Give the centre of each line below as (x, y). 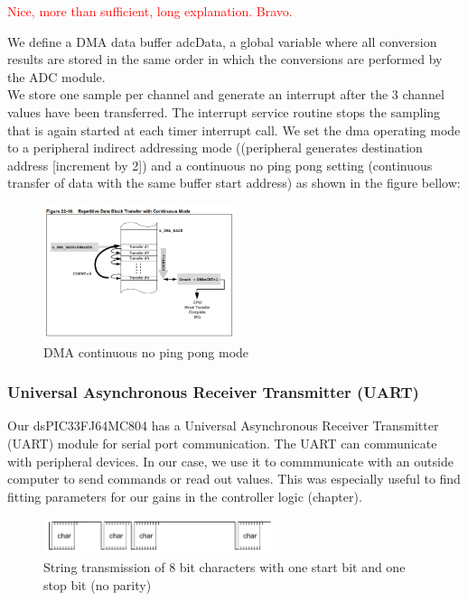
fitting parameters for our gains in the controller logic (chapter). (185, 496)
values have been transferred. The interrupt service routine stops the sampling (224, 111)
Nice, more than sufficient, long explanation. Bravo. (150, 11)
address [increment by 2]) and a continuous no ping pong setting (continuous (220, 165)
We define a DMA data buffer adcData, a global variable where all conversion (222, 41)
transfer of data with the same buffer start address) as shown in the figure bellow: (234, 183)
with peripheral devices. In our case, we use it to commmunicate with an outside (230, 461)
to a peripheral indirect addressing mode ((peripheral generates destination (215, 148)
